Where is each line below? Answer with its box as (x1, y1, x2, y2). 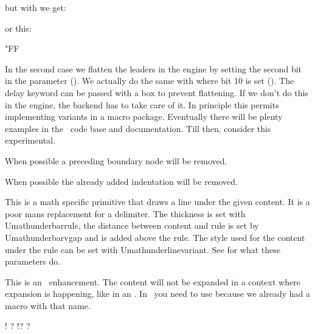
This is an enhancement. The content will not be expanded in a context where (5, 275, 300, 288)
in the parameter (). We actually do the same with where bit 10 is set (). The (5, 74, 294, 87)
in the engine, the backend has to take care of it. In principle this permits (5, 98, 279, 111)
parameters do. (5, 255, 61, 268)
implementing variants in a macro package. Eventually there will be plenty (5, 110, 283, 123)
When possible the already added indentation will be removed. (5, 175, 238, 187)
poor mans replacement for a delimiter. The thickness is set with (5, 207, 246, 220)
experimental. (5, 134, 55, 147)
